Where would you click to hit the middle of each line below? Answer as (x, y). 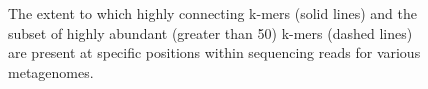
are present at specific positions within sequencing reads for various (214, 52)
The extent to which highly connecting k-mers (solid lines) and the (212, 13)
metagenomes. (51, 71)
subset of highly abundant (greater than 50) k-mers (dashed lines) (210, 32)
